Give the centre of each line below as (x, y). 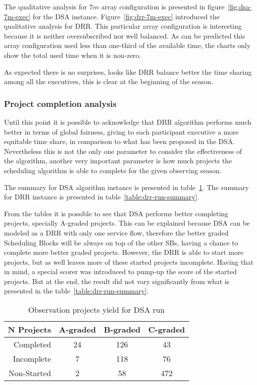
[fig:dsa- (240, 6)
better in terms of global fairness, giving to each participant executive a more (121, 131)
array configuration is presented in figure (163, 6)
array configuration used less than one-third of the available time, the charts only (127, 45)
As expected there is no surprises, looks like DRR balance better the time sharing (128, 72)
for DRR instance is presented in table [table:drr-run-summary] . (102, 197)
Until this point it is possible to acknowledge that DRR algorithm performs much (128, 121)
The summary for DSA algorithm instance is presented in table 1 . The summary (127, 187)
